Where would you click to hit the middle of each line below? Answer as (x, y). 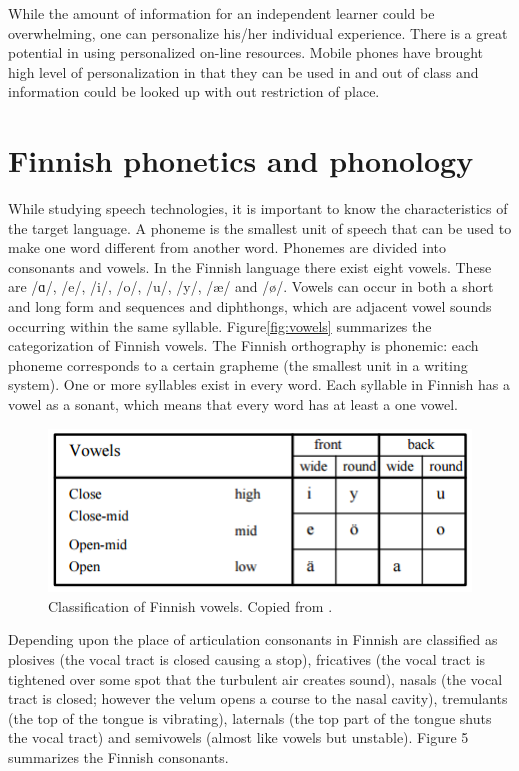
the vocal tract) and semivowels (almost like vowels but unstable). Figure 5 (238, 737)
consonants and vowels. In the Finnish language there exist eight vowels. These (250, 266)
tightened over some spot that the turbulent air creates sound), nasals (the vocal (255, 678)
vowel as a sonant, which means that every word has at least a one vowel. (233, 404)
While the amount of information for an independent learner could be (221, 13)
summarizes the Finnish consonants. (118, 756)
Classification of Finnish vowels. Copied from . (190, 605)
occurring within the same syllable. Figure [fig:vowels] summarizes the (220, 325)
